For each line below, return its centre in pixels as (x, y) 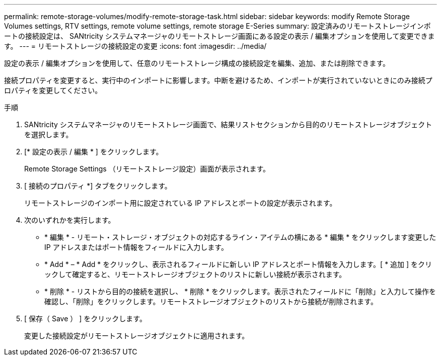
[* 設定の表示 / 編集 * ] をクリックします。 (94, 152)
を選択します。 (49, 134)
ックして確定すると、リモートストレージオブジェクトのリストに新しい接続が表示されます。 (195, 274)
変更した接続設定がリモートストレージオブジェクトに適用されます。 (137, 336)
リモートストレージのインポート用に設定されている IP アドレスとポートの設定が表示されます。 (180, 203)
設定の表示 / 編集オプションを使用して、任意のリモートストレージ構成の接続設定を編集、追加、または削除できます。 (197, 63)
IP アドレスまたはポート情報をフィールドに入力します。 (136, 247)
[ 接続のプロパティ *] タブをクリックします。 (98, 186)
